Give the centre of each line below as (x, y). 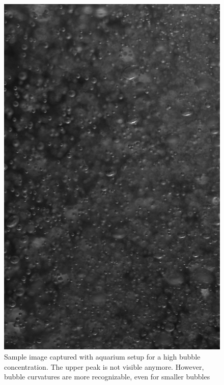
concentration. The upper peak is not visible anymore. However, (104, 366)
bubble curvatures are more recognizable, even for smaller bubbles (107, 377)
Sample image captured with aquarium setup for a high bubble (102, 356)
